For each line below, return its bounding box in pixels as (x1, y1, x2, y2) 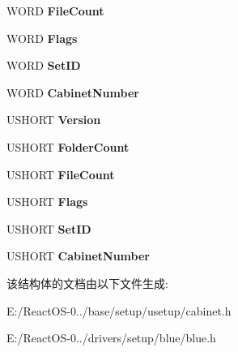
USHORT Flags (6, 193, 88, 210)
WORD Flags (6, 29, 78, 46)
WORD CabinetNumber (6, 84, 139, 101)
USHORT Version (6, 111, 101, 128)
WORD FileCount (6, 2, 104, 19)
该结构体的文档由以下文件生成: (6, 274, 168, 291)
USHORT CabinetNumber (6, 247, 150, 264)
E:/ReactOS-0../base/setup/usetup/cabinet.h (6, 302, 232, 319)
